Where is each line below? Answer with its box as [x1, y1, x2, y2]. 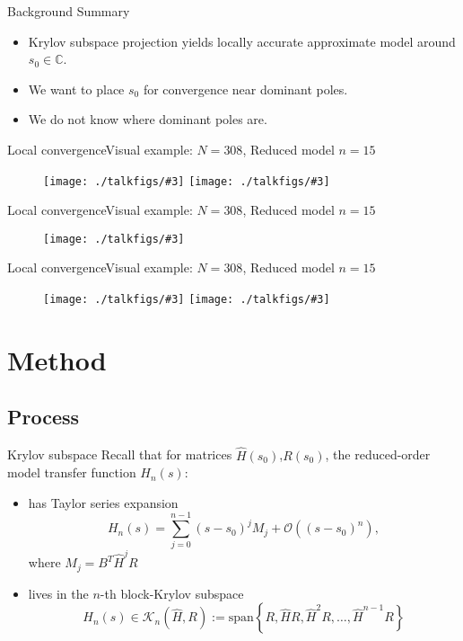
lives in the [28, 583, 89, 602]
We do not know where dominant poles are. [28, 110, 267, 129]
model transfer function [7, 463, 136, 482]
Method [7, 341, 107, 378]
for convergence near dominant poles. [143, 79, 348, 98]
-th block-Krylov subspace [100, 583, 244, 602]
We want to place [28, 79, 125, 98]
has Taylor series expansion [28, 493, 179, 512]
